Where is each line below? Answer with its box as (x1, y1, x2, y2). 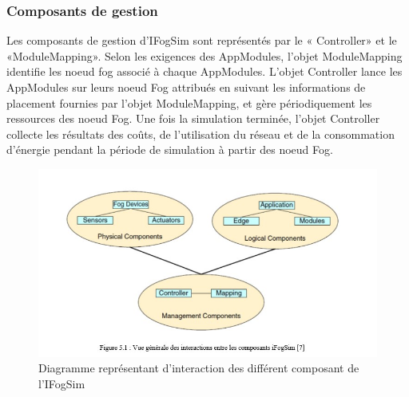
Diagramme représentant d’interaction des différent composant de (38, 360, 359, 376)
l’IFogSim (38, 375, 85, 392)
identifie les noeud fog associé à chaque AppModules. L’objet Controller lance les (6, 63, 403, 80)
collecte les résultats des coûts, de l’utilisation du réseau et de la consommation (6, 125, 395, 142)
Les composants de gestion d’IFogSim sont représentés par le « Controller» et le (6, 32, 397, 49)
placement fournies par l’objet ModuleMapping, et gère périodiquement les (6, 94, 372, 111)
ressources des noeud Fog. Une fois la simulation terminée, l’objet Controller (6, 110, 380, 127)
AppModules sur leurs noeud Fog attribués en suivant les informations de (6, 79, 366, 95)
